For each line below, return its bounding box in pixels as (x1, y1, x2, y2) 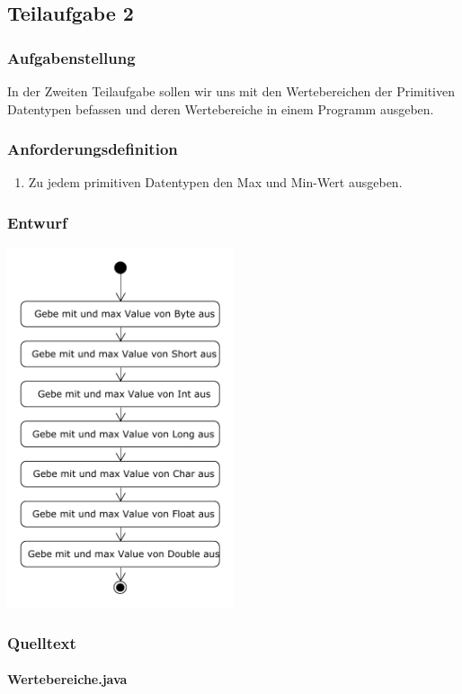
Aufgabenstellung (7, 46, 136, 68)
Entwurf (7, 211, 67, 233)
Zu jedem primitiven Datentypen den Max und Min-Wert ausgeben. (28, 173, 403, 192)
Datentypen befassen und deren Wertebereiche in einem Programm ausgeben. (7, 99, 434, 118)
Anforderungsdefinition (7, 138, 178, 160)
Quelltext (7, 631, 76, 653)
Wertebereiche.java (7, 670, 128, 689)
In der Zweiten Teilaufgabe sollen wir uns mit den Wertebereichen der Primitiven (7, 82, 455, 100)
